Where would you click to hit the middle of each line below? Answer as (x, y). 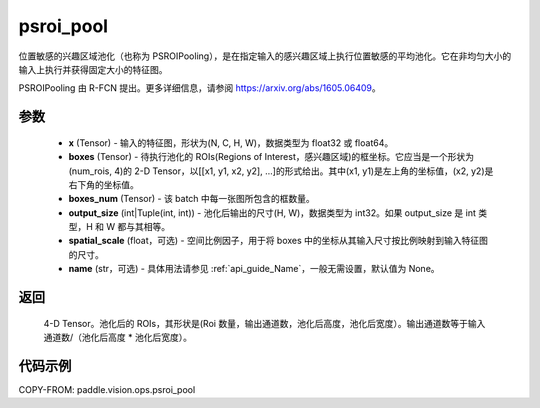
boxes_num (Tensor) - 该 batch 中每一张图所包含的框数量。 (191, 199)
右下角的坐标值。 (103, 184)
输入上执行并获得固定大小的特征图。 (93, 69)
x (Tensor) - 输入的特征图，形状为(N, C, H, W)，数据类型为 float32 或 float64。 (231, 142)
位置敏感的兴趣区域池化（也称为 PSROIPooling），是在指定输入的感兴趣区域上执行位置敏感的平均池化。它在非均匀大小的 (265, 56)
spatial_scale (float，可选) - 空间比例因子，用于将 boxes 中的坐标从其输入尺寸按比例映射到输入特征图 (278, 241)
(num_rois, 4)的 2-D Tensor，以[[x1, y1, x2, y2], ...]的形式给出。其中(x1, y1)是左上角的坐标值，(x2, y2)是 (281, 171)
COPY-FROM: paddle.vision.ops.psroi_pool (107, 389)
